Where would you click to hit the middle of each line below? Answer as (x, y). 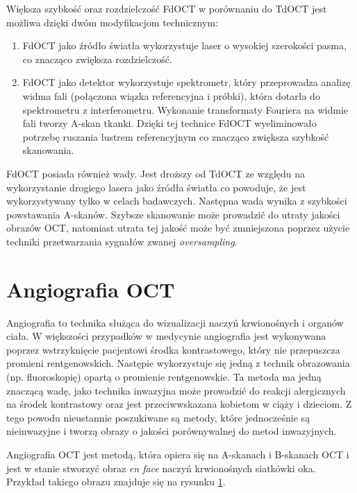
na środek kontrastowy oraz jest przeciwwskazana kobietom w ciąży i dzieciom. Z (179, 404)
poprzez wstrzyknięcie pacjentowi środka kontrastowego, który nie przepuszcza (173, 349)
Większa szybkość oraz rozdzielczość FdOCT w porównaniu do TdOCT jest (167, 8)
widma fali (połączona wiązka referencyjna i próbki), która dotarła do (171, 95)
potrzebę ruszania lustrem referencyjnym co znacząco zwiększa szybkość (176, 136)
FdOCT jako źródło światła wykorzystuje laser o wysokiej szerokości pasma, (184, 45)
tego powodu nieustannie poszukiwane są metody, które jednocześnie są (158, 417)
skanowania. (48, 150)
